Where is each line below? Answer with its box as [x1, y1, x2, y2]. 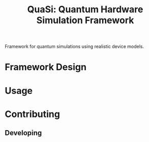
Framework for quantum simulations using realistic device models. [5, 44, 144, 50]
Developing [5, 129, 42, 137]
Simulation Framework [36, 14, 134, 26]
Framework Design [5, 62, 87, 73]
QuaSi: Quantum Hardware [27, 4, 143, 15]
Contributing [5, 108, 60, 120]
